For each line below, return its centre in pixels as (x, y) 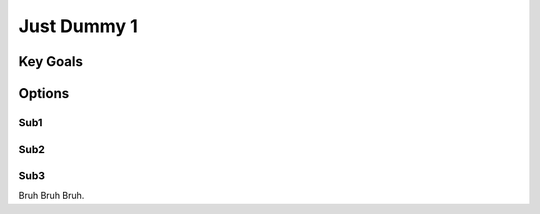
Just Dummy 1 (78, 26)
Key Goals (51, 61)
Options (44, 93)
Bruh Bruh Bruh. (51, 196)
